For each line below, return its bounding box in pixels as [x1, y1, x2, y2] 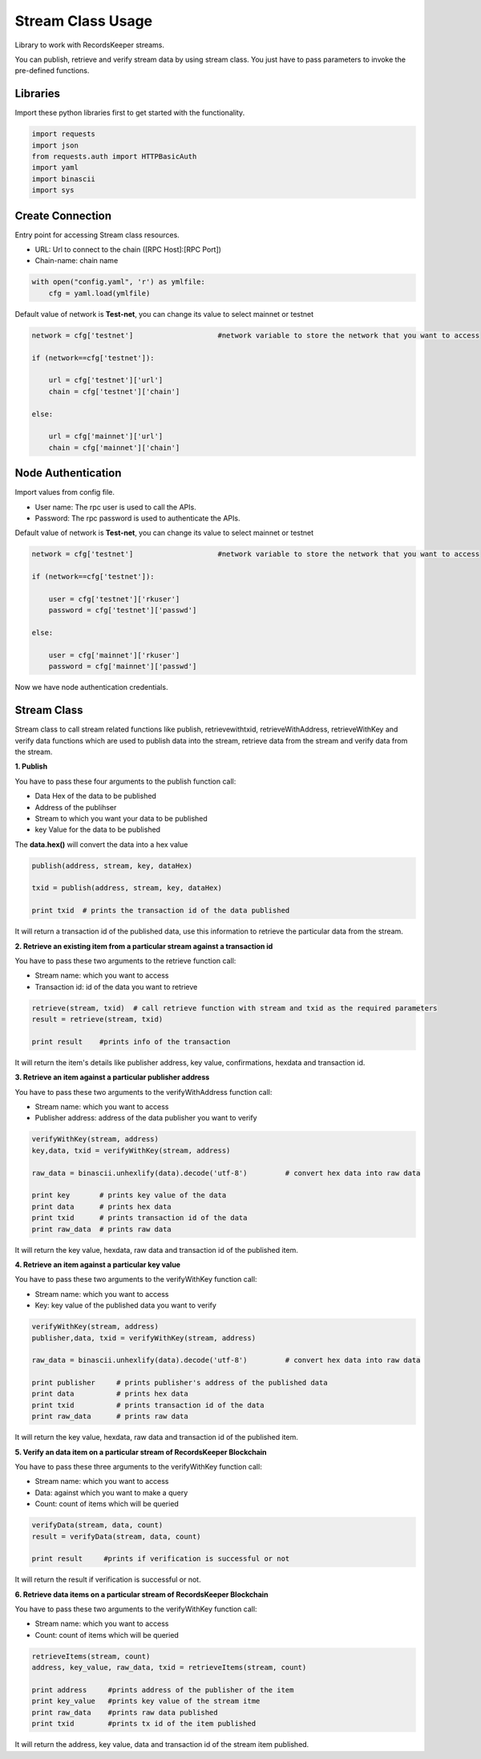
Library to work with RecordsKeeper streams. [14, 40, 164, 50]
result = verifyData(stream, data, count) [31, 1532, 201, 1541]
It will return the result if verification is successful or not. [14, 1575, 201, 1584]
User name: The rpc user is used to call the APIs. [34, 502, 196, 512]
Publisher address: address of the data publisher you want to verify [34, 1113, 257, 1123]
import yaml [31, 163, 79, 172]
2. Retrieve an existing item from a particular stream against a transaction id [14, 941, 273, 950]
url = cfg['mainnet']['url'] [48, 432, 164, 441]
